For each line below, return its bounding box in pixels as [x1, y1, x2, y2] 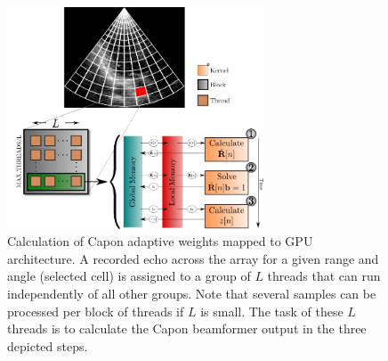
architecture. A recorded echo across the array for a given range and [7, 249, 379, 267]
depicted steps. [7, 336, 88, 355]
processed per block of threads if [7, 301, 184, 320]
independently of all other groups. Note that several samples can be [7, 284, 376, 303]
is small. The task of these [200, 301, 344, 320]
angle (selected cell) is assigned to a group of [7, 267, 251, 285]
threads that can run [267, 267, 381, 285]
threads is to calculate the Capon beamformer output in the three [7, 319, 367, 338]
